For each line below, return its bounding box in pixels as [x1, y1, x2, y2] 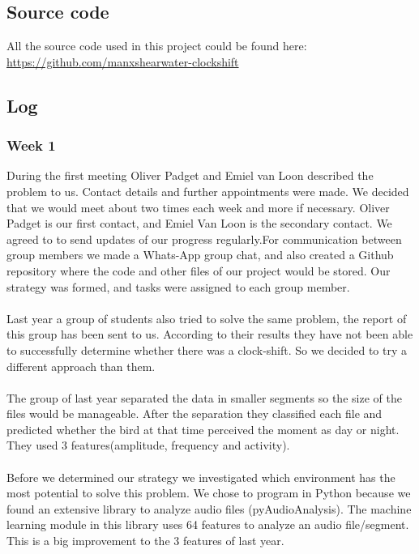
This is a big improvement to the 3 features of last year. [6, 532, 284, 549]
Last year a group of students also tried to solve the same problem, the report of [6, 309, 407, 326]
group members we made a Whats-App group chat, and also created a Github [6, 246, 394, 263]
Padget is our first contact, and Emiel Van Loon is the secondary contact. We [6, 215, 392, 232]
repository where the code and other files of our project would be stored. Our [6, 262, 391, 279]
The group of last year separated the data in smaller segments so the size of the [6, 389, 402, 406]
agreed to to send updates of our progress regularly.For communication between [6, 230, 402, 247]
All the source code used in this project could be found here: [6, 37, 307, 54]
